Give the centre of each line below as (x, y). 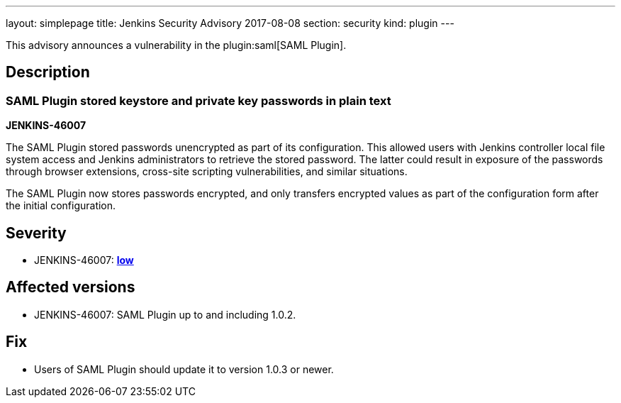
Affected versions (71, 287)
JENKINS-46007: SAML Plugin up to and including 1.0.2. (165, 314)
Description (48, 72)
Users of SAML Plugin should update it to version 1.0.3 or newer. (184, 369)
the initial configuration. (61, 206)
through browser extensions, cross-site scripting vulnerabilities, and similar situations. (207, 172)
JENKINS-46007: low (84, 260)
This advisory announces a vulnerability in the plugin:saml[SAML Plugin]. (176, 45)
